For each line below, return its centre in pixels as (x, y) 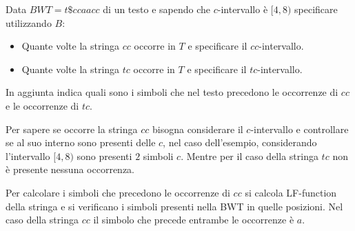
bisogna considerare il (197, 129)
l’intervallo (28, 155)
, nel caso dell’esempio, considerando (240, 142)
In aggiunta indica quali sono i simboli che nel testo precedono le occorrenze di (172, 92)
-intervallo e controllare (300, 129)
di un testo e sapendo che (156, 9)
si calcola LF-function (291, 192)
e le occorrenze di (42, 105)
